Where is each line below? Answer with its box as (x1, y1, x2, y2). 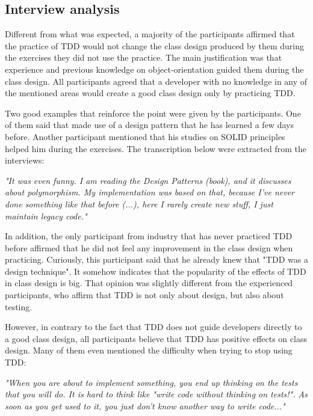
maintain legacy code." (5, 209, 87, 222)
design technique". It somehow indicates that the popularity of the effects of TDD (5, 265, 306, 277)
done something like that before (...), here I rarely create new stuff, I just (5, 197, 273, 210)
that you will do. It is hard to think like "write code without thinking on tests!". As (5, 388, 308, 400)
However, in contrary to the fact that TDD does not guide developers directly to (5, 320, 302, 333)
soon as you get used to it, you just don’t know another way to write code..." (5, 399, 285, 412)
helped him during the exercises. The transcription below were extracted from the (5, 142, 306, 154)
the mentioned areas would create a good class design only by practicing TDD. (5, 87, 296, 99)
